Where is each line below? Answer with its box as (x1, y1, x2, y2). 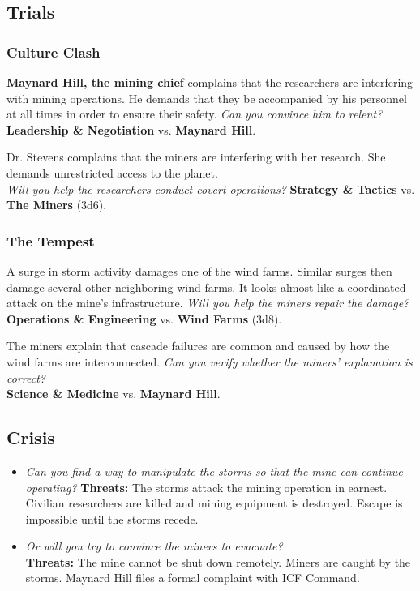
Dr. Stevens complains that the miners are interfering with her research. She (6, 148, 386, 165)
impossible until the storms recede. (25, 510, 199, 527)
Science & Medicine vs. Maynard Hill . (6, 385, 221, 402)
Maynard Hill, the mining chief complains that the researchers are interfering (6, 74, 414, 90)
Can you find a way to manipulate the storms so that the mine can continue (25, 462, 403, 479)
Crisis (6, 425, 55, 450)
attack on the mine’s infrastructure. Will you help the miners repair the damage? (6, 294, 409, 311)
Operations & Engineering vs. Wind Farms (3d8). (6, 310, 282, 327)
